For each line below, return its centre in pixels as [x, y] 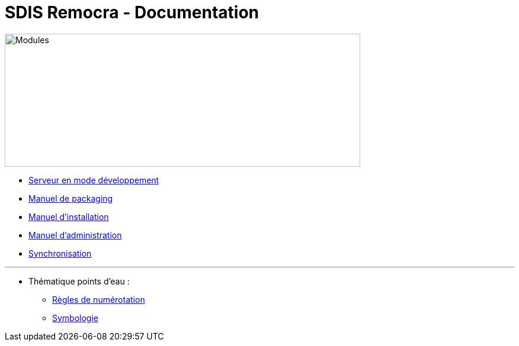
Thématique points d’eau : [79, 281]
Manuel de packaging [71, 198]
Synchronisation [60, 253]
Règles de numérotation [99, 299]
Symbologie [76, 318]
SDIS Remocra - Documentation [132, 12]
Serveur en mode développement [94, 180]
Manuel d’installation [69, 216]
